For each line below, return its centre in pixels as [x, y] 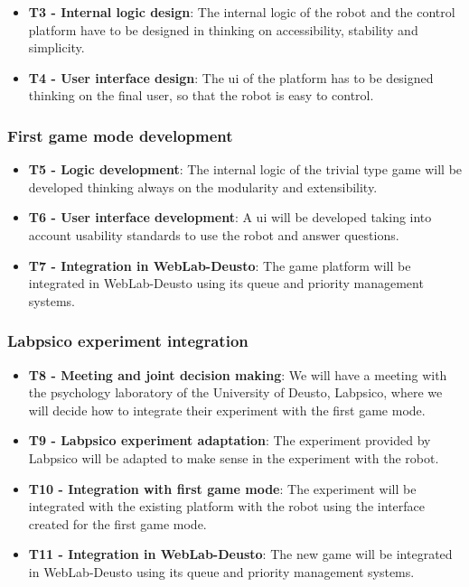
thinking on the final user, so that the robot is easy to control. [201, 95]
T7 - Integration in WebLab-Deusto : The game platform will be [220, 265]
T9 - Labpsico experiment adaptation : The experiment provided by [230, 440]
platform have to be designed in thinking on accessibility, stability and [223, 29]
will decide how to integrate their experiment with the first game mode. [227, 410]
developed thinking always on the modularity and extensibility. [203, 186]
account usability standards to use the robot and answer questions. [214, 234]
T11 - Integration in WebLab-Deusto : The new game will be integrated [240, 554]
